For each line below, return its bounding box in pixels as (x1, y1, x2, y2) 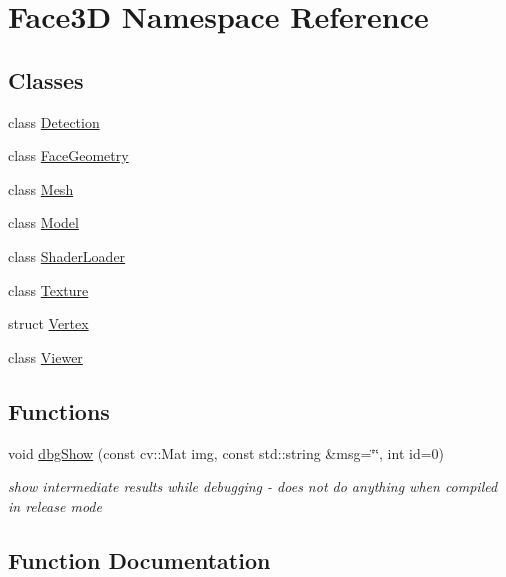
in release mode (8, 495, 102, 516)
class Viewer (8, 346, 83, 367)
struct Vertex (8, 313, 89, 334)
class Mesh (8, 178, 74, 199)
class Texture (8, 279, 89, 300)
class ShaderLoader (8, 245, 126, 266)
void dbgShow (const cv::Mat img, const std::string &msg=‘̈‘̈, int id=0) (8, 442, 445, 463)
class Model (8, 212, 79, 233)
